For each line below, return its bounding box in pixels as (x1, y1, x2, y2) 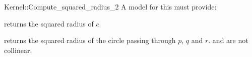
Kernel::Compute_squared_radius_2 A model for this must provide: (4, 1, 217, 11)
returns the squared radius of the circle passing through (4, 35, 176, 45)
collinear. (4, 44, 32, 55)
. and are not (208, 35, 248, 45)
